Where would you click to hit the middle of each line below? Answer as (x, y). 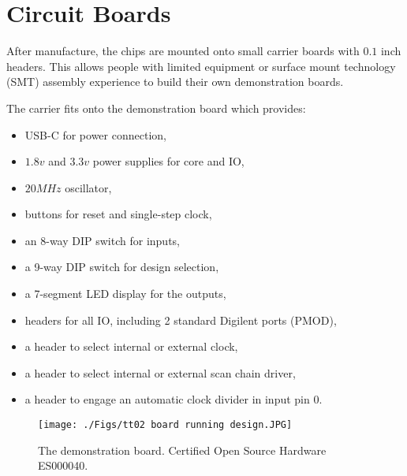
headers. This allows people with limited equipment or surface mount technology (201, 66)
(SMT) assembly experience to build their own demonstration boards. (175, 82)
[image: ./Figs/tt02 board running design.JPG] (165, 425)
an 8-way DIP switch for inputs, (102, 240)
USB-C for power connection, (95, 134)
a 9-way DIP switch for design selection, (122, 267)
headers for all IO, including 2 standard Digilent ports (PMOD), (181, 320)
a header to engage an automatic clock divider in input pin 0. (174, 399)
